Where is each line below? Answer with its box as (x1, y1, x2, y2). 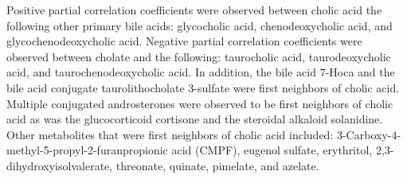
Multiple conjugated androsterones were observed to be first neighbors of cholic (6, 95, 393, 111)
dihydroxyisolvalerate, (6, 157, 113, 173)
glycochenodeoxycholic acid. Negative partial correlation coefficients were (6, 33, 362, 49)
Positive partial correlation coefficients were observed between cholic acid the (6, 2, 382, 18)
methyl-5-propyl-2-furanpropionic (6, 142, 168, 158)
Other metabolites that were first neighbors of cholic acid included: (6, 126, 334, 142)
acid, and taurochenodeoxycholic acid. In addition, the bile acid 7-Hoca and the (6, 64, 395, 80)
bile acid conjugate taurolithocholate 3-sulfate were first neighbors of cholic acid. (6, 79, 400, 95)
